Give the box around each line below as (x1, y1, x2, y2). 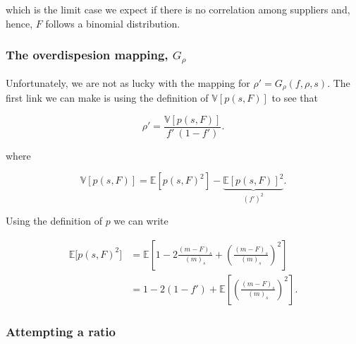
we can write (113, 213, 168, 228)
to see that (271, 90, 318, 105)
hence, (6, 16, 33, 30)
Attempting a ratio (6, 322, 116, 340)
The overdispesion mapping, (6, 46, 168, 64)
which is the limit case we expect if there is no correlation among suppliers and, (6, 2, 350, 16)
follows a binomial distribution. (45, 16, 180, 30)
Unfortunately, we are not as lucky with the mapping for (6, 75, 250, 90)
